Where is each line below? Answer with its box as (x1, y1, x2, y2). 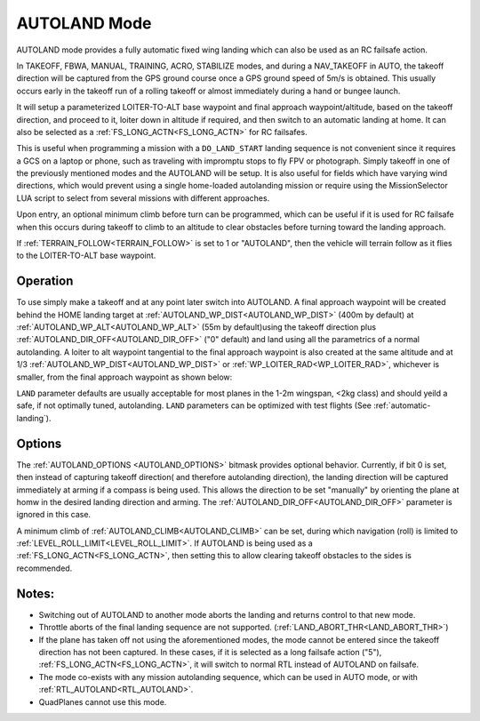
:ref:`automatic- (373, 400, 431, 411)
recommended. (16, 563, 73, 573)
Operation (16, 274, 74, 289)
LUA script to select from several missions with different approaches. (16, 192, 270, 204)
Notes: (16, 586, 55, 601)
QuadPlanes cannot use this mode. (38, 696, 167, 707)
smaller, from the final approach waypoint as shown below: (16, 372, 233, 382)
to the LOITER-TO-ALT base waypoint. (16, 250, 156, 261)
